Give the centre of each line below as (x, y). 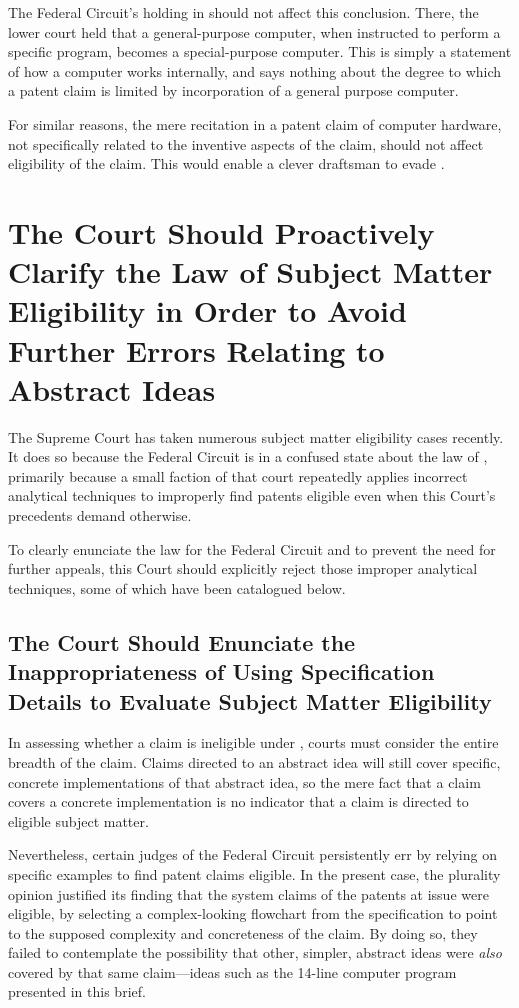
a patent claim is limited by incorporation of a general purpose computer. (233, 90)
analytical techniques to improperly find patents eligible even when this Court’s (252, 495)
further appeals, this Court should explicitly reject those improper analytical (243, 568)
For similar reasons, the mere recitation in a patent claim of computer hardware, (255, 123)
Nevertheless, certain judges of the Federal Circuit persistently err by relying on (252, 854)
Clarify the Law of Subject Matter (250, 271)
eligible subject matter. (78, 820)
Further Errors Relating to (196, 349)
